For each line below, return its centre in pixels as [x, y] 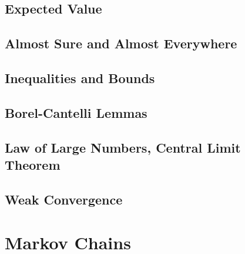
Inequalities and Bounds [80, 77]
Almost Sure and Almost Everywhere [121, 43]
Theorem [33, 164]
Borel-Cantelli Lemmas [76, 112]
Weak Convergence [64, 199]
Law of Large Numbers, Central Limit [123, 147]
